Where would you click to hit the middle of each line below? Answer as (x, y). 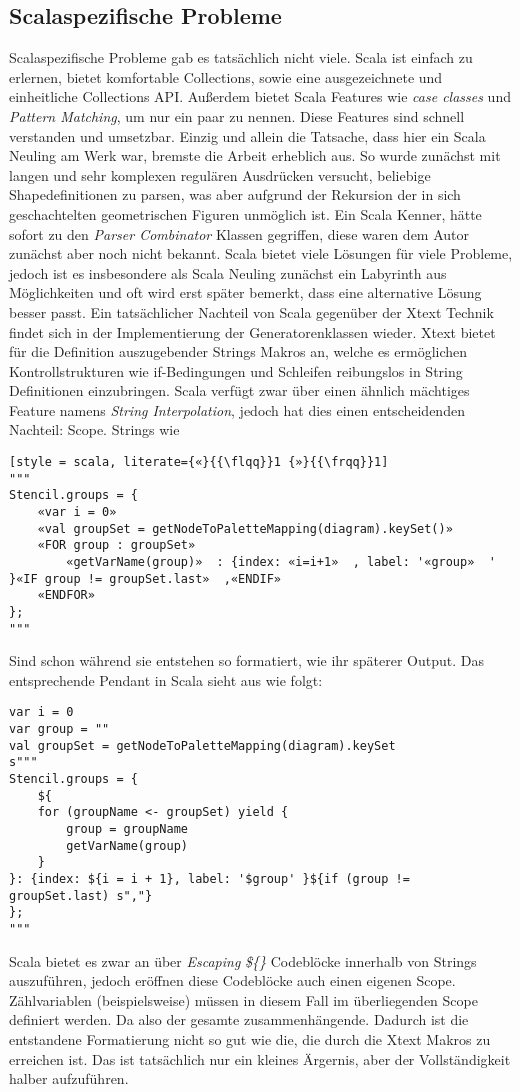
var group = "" (59, 729)
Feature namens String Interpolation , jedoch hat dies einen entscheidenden (237, 409)
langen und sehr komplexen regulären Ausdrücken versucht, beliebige (220, 174)
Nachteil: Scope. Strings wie (94, 429)
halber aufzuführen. (69, 1078)
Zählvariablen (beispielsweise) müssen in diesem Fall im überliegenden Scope (243, 999)
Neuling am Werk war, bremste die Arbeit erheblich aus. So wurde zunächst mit (255, 155)
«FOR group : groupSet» (116, 545)
